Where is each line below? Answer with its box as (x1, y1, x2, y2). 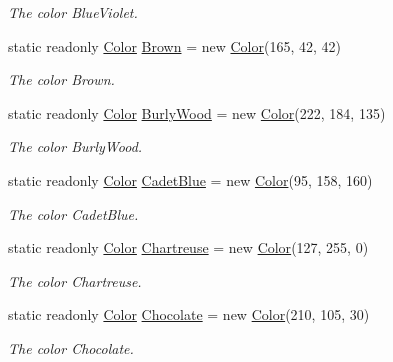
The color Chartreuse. (8, 270, 142, 291)
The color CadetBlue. (8, 203, 139, 224)
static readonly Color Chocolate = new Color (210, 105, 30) (8, 304, 370, 325)
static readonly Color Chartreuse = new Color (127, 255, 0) (8, 237, 369, 258)
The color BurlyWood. (8, 136, 143, 157)
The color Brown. (8, 69, 115, 90)
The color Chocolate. (8, 337, 134, 358)
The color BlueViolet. (8, 2, 138, 22)
